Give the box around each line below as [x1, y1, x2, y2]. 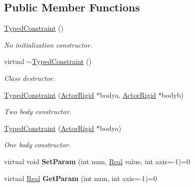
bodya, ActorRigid [100, 89, 156, 100]
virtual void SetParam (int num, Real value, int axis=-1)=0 [4, 156, 190, 166]
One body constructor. [4, 139, 71, 150]
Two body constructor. [4, 106, 71, 117]
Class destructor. [4, 72, 56, 83]
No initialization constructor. [4, 39, 92, 50]
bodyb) [162, 89, 184, 100]
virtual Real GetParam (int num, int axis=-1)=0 [4, 173, 157, 183]
